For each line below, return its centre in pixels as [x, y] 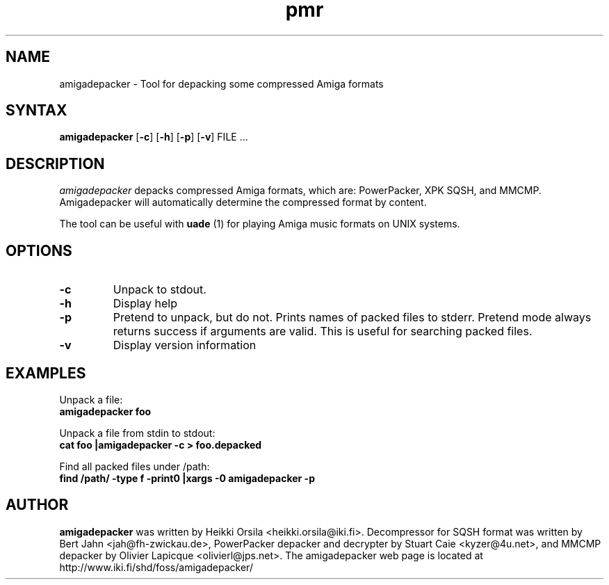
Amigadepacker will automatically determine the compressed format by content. [243, 202]
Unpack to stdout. [160, 290]
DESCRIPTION [55, 163]
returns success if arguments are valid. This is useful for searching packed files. [323, 331]
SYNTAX [36, 111]
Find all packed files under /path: [135, 466]
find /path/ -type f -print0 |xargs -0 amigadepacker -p [187, 478]
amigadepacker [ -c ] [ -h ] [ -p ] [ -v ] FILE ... [154, 137]
